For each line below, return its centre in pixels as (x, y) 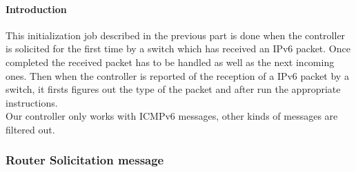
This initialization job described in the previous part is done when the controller (176, 35)
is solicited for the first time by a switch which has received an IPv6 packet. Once (178, 49)
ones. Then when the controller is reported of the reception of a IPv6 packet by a (177, 75)
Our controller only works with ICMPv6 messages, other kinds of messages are (172, 116)
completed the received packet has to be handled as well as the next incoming (170, 62)
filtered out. (30, 129)
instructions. (32, 102)
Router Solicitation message (85, 160)
